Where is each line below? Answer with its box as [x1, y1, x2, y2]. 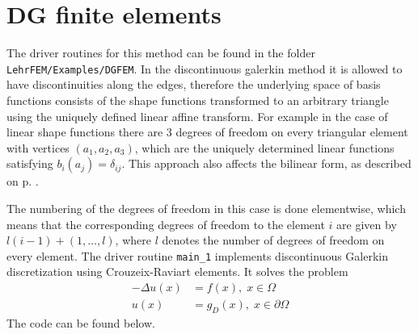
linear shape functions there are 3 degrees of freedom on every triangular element [6, 123, 408, 140]
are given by [336, 215, 397, 232]
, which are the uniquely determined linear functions [134, 139, 395, 156]
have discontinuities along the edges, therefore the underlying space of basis [6, 76, 381, 93]
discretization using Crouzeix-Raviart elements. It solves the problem [6, 263, 348, 280]
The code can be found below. [6, 314, 155, 331]
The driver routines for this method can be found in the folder [6, 44, 315, 61]
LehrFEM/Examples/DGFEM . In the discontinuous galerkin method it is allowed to [6, 60, 403, 77]
